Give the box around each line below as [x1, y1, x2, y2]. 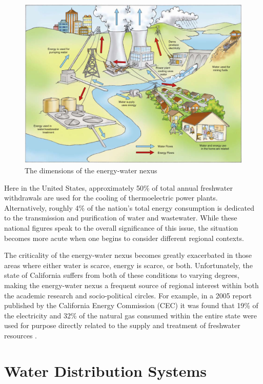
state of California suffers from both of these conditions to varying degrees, [4, 270, 239, 280]
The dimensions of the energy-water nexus [25, 165, 157, 176]
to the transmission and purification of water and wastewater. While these [4, 212, 237, 223]
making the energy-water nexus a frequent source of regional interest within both [4, 279, 259, 290]
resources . [4, 330, 37, 340]
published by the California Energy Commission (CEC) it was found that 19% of [4, 300, 258, 311]
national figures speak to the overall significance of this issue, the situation [4, 222, 238, 233]
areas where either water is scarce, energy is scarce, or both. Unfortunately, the [4, 259, 253, 270]
